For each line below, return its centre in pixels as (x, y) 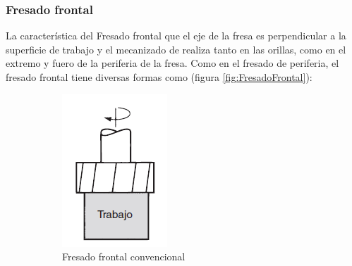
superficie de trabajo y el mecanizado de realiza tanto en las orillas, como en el (176, 49)
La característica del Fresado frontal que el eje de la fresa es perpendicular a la (176, 36)
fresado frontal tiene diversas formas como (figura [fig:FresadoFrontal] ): (159, 77)
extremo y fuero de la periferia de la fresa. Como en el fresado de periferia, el (172, 63)
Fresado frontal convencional (124, 256)
